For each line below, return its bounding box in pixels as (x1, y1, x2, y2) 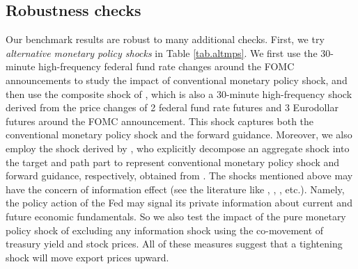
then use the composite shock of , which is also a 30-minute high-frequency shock (6, 86, 352, 101)
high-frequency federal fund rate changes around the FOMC (38, 59, 295, 74)
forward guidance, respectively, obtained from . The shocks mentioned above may (6, 168, 353, 183)
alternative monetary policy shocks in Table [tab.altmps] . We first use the (6, 45, 318, 60)
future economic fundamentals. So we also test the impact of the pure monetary (6, 209, 346, 223)
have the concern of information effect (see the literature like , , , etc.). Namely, (6, 181, 345, 196)
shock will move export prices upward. (6, 250, 169, 264)
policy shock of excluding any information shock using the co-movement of (6, 222, 324, 237)
